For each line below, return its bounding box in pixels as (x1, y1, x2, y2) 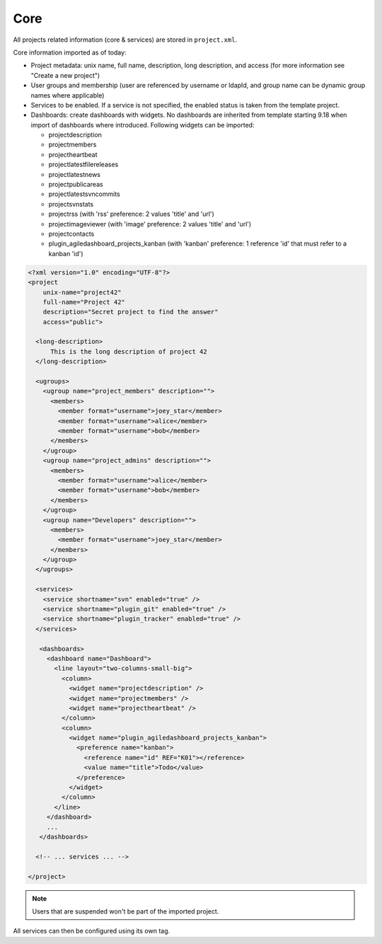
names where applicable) (30, 91, 105, 99)
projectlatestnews (48, 170, 100, 178)
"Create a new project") (30, 71, 100, 79)
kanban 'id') (48, 249, 84, 258)
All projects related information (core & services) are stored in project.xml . (13, 35, 237, 44)
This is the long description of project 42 (50, 347, 208, 355)
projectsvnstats (48, 200, 94, 208)
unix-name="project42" (42, 288, 122, 297)
